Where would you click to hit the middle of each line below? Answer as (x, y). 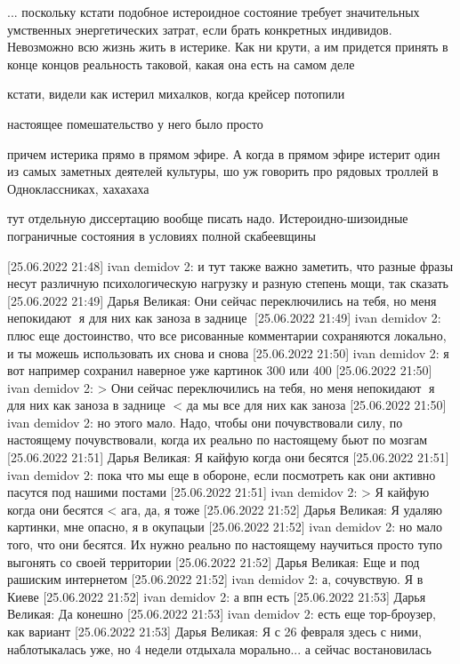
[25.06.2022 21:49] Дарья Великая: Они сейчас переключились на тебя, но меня (222, 300)
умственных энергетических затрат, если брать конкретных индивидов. (200, 29)
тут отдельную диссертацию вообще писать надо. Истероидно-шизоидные (208, 218)
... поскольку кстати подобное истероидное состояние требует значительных (214, 12)
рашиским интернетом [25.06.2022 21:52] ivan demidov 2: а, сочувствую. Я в (215, 579)
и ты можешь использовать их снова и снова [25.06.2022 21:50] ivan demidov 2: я (228, 352)
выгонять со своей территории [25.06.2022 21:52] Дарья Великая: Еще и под (214, 561)
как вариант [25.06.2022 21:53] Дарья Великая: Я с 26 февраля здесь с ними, (214, 631)
